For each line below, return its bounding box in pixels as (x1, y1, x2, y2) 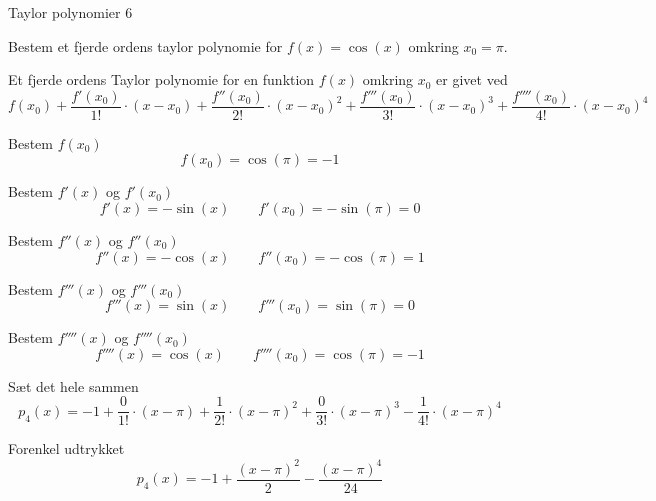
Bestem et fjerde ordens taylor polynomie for (8, 35, 283, 56)
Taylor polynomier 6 (8, 2, 133, 22)
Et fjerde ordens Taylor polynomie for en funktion (8, 69, 315, 90)
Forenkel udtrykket (8, 438, 125, 459)
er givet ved (436, 69, 508, 90)
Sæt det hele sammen (8, 375, 139, 396)
